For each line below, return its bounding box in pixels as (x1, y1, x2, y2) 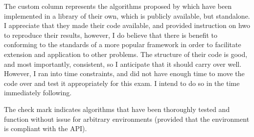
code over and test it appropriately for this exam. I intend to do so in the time (4, 78, 240, 88)
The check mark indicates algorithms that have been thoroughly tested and (4, 104, 230, 114)
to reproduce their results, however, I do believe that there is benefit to (4, 29, 218, 40)
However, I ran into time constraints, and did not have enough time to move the (4, 68, 245, 79)
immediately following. (4, 87, 72, 98)
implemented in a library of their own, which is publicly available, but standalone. (4, 10, 250, 21)
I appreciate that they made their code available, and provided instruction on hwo (4, 20, 251, 30)
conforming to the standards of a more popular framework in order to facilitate (4, 39, 241, 50)
